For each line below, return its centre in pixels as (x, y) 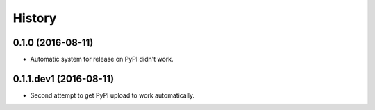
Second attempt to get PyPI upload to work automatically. (112, 95)
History (35, 18)
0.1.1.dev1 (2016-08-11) (64, 79)
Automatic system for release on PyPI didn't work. (102, 59)
